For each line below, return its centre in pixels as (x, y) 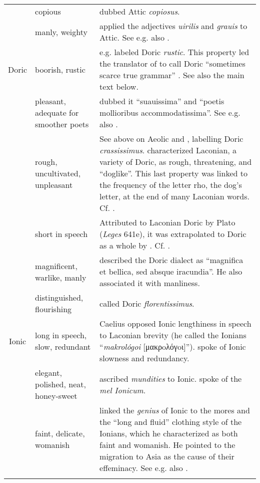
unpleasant (54, 185)
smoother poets (62, 124)
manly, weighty (61, 32)
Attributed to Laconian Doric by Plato (167, 222)
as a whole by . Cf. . (135, 245)
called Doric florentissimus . (147, 303)
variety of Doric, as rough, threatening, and (176, 162)
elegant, (48, 373)
